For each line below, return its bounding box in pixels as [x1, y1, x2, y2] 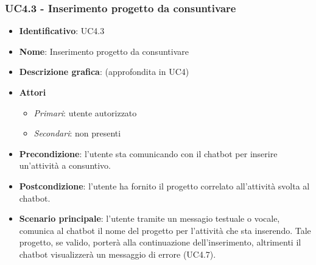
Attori [19, 86, 46, 98]
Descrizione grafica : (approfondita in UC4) [19, 65, 189, 78]
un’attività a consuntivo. [19, 159, 111, 172]
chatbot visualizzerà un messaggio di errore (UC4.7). [19, 247, 216, 260]
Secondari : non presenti [33, 127, 121, 140]
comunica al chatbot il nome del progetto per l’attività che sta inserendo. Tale [19, 224, 311, 236]
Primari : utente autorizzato [33, 106, 137, 119]
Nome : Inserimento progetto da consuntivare [19, 44, 189, 57]
